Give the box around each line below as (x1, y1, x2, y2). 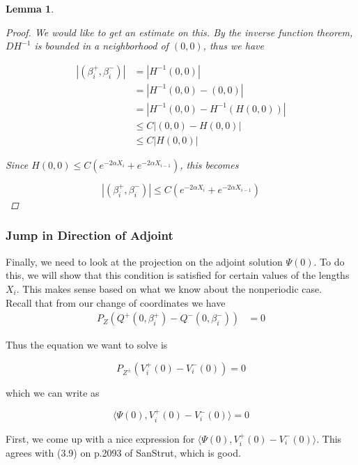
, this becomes (180, 157, 239, 171)
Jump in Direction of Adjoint (6, 227, 173, 244)
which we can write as (6, 385, 100, 399)
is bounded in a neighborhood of (34, 38, 169, 53)
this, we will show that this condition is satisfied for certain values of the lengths (6, 268, 350, 282)
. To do (313, 254, 345, 268)
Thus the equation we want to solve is (6, 337, 168, 352)
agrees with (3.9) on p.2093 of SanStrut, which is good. (6, 445, 241, 459)
